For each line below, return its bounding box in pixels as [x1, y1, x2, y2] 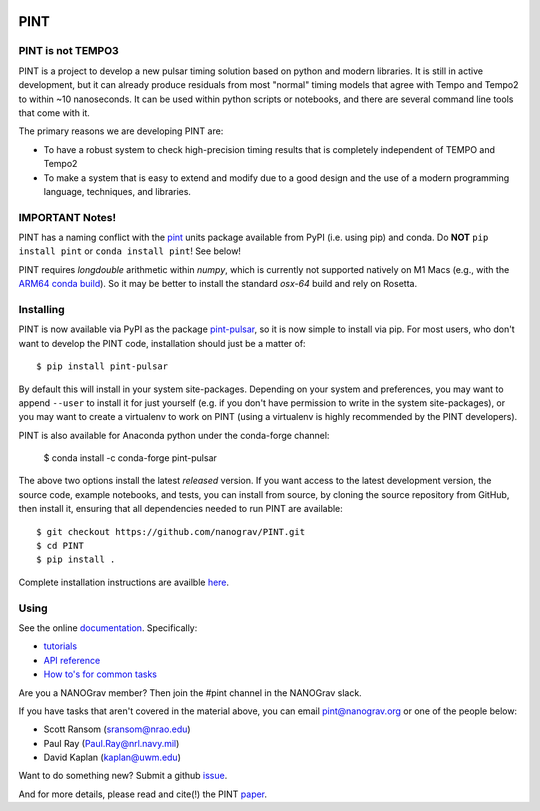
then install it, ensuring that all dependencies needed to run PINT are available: [18, 503, 344, 515]
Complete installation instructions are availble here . [18, 576, 230, 588]
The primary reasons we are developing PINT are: [18, 125, 224, 137]
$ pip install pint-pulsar [36, 361, 169, 372]
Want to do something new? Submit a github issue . [18, 770, 228, 782]
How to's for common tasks [43, 668, 157, 680]
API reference [43, 654, 101, 666]
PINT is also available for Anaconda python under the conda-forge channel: [18, 429, 330, 441]
